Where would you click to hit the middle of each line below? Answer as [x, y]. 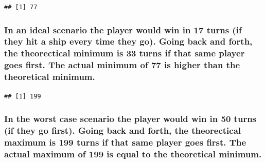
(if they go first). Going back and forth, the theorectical [123, 130]
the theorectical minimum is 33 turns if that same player [125, 53]
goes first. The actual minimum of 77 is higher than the [122, 65]
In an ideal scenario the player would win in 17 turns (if [123, 29]
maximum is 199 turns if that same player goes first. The [125, 142]
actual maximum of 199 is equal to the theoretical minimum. [133, 154]
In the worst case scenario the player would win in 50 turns [130, 119]
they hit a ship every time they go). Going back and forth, [128, 41]
